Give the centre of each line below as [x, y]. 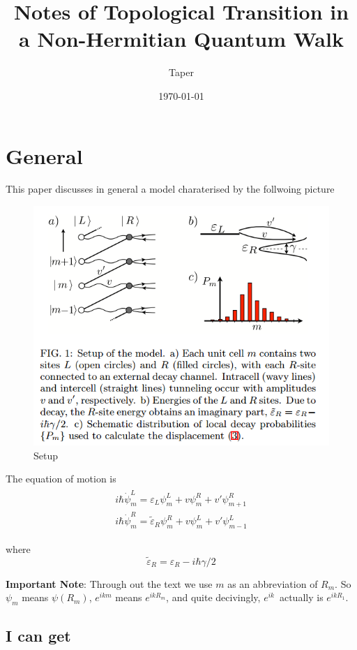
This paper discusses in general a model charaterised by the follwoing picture [170, 189]
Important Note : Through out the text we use [109, 583]
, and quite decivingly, [213, 597]
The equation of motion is [61, 479]
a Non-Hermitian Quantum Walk [181, 39]
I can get [38, 636]
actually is [301, 597]
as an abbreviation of [273, 583]
